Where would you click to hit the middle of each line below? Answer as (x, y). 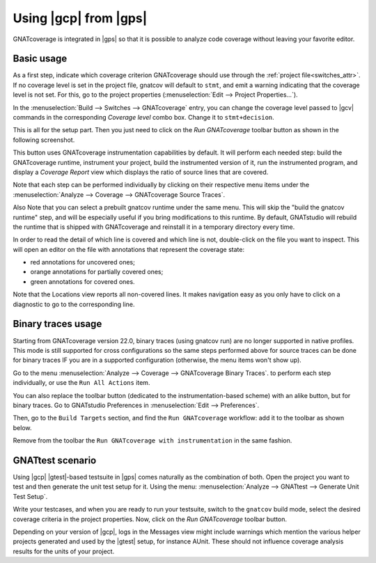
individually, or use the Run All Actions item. (81, 383)
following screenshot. (44, 140)
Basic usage (40, 59)
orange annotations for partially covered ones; (97, 272)
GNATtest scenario (55, 460)
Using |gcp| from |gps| (80, 18)
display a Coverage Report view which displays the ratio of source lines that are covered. (141, 172)
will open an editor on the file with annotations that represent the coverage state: (129, 249)
